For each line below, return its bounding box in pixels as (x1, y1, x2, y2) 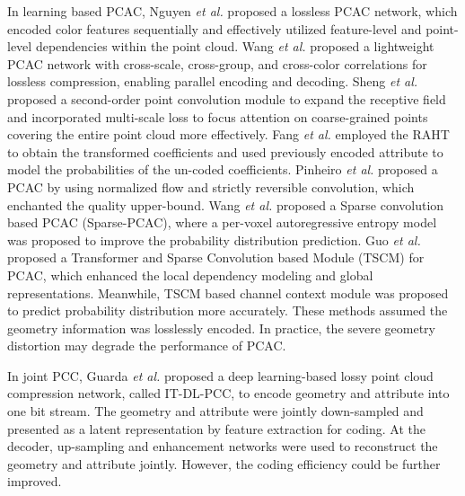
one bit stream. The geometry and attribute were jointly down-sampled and (7, 402, 424, 421)
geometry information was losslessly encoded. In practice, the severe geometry (7, 318, 435, 337)
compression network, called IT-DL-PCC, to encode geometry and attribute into (7, 384, 450, 403)
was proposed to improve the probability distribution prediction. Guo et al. (7, 230, 421, 249)
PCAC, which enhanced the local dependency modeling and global (7, 265, 373, 284)
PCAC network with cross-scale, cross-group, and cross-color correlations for (7, 54, 427, 73)
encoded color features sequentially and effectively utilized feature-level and (7, 19, 422, 38)
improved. (7, 472, 62, 491)
